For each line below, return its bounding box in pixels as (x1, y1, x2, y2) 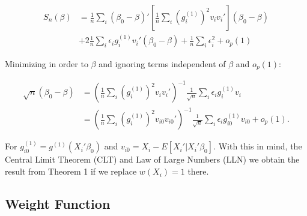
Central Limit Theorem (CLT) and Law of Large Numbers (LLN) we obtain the (5, 153, 300, 166)
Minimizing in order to (5, 57, 88, 70)
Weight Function (5, 194, 111, 213)
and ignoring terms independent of (99, 57, 226, 70)
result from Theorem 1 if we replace (5, 165, 137, 178)
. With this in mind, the (213, 140, 302, 152)
